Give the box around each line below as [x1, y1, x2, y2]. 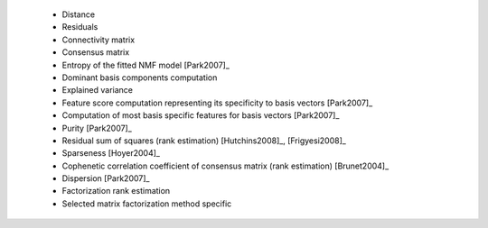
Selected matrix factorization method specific [61, 198, 232, 209]
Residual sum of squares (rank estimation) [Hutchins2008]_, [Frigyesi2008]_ [61, 135, 347, 146]
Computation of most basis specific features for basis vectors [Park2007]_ [61, 110, 340, 121]
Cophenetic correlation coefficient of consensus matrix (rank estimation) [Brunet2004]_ [61, 160, 389, 171]
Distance [61, 9, 95, 20]
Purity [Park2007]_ [61, 123, 133, 133]
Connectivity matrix [61, 34, 136, 45]
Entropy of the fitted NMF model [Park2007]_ [61, 59, 230, 70]
